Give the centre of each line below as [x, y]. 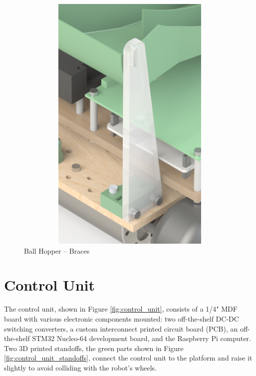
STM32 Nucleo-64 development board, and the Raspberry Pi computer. [141, 338]
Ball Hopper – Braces [57, 250]
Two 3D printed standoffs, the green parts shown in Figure [94, 348]
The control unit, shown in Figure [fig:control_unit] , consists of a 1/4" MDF [121, 309]
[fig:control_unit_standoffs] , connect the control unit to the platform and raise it [128, 358]
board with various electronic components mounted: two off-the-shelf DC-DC [122, 318]
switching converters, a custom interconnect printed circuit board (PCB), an [121, 328]
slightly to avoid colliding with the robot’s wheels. [80, 367]
